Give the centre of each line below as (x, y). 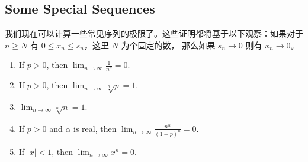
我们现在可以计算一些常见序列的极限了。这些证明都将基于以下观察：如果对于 (154, 33)
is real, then (95, 128)
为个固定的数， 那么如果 (168, 45)
